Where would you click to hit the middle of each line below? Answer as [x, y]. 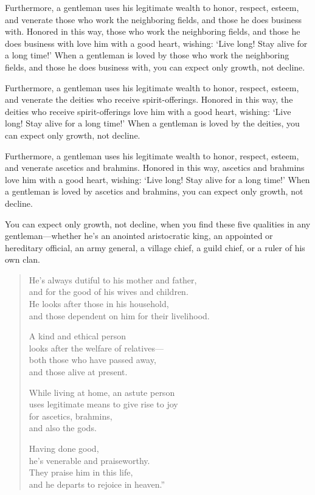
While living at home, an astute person [102, 392]
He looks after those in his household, [99, 304]
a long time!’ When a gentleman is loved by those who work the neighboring [147, 55]
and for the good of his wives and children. [109, 292]
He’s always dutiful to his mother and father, [113, 279]
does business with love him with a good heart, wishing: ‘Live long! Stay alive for [156, 43]
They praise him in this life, [81, 472]
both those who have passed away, [92, 360]
